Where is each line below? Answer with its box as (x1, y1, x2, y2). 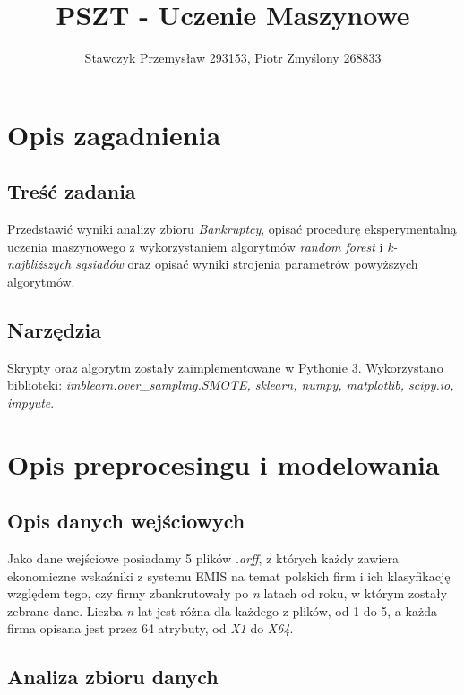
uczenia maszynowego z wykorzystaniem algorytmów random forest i (7, 236, 383, 255)
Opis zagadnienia (7, 116, 221, 152)
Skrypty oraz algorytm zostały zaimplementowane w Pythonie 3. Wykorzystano (7, 357, 443, 376)
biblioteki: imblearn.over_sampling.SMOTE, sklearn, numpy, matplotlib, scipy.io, (7, 375, 454, 394)
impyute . (7, 392, 55, 411)
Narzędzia (7, 315, 101, 343)
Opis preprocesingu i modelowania (7, 445, 440, 482)
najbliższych (7, 254, 72, 273)
